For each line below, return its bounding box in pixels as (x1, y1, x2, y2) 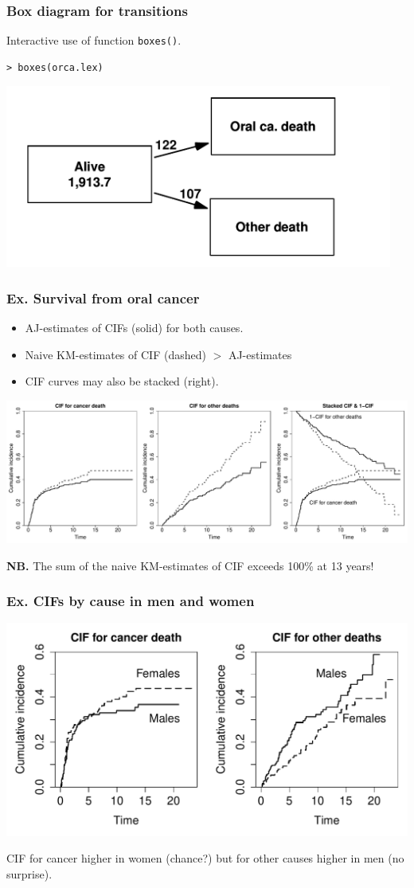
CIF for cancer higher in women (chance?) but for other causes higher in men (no (6, 850, 404, 866)
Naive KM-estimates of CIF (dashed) (25, 346, 206, 362)
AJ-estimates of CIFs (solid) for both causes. (25, 319, 244, 336)
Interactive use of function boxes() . (6, 32, 182, 49)
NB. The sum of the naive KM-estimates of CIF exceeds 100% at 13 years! (6, 557, 374, 573)
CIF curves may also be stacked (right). (25, 373, 219, 389)
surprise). (6, 865, 53, 882)
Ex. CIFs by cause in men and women (6, 591, 255, 611)
